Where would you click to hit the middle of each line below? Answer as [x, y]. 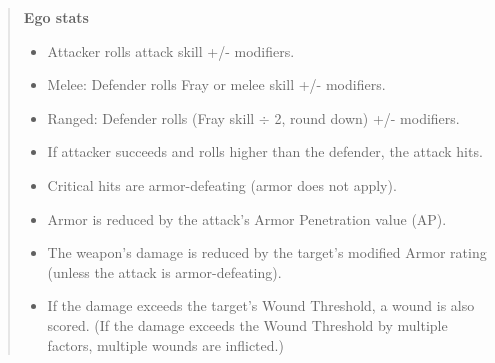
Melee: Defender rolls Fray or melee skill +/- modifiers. [216, 84]
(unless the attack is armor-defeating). [164, 271]
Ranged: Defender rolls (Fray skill [151, 117]
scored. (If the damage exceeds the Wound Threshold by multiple [247, 324]
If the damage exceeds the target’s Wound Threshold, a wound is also [261, 305]
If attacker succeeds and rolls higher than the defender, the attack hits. [265, 151]
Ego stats [56, 17]
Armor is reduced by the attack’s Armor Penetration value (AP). [247, 218]
